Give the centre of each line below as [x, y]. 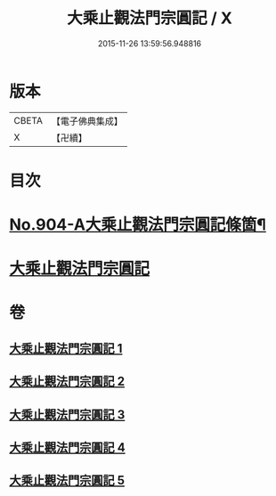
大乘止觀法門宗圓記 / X [150, 18]
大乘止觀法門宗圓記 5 [67, 480]
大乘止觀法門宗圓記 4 [68, 447]
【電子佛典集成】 [87, 121]
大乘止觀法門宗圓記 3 [67, 415]
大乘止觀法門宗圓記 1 [66, 348]
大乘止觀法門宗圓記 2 [67, 382]
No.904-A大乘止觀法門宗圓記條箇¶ [138, 225]
